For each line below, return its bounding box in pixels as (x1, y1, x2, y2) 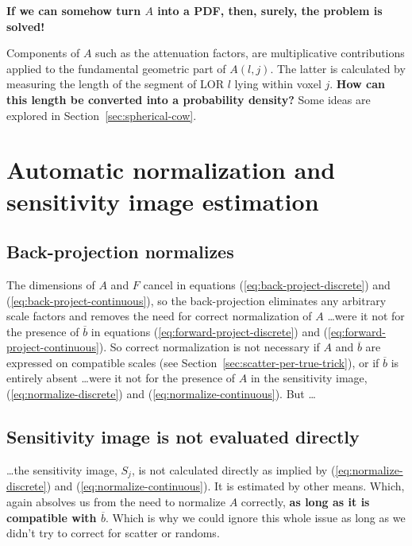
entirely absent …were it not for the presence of (6, 370, 236, 386)
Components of (6, 45, 80, 61)
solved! (6, 17, 45, 34)
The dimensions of (6, 276, 95, 292)
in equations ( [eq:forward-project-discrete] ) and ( (90, 323, 329, 339)
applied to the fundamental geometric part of (6, 60, 226, 76)
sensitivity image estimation (6, 184, 319, 217)
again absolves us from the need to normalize (6, 493, 226, 509)
